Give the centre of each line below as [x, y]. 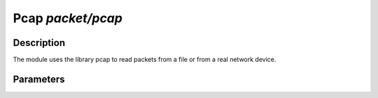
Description [39, 43]
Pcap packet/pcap [68, 18]
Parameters [39, 79]
